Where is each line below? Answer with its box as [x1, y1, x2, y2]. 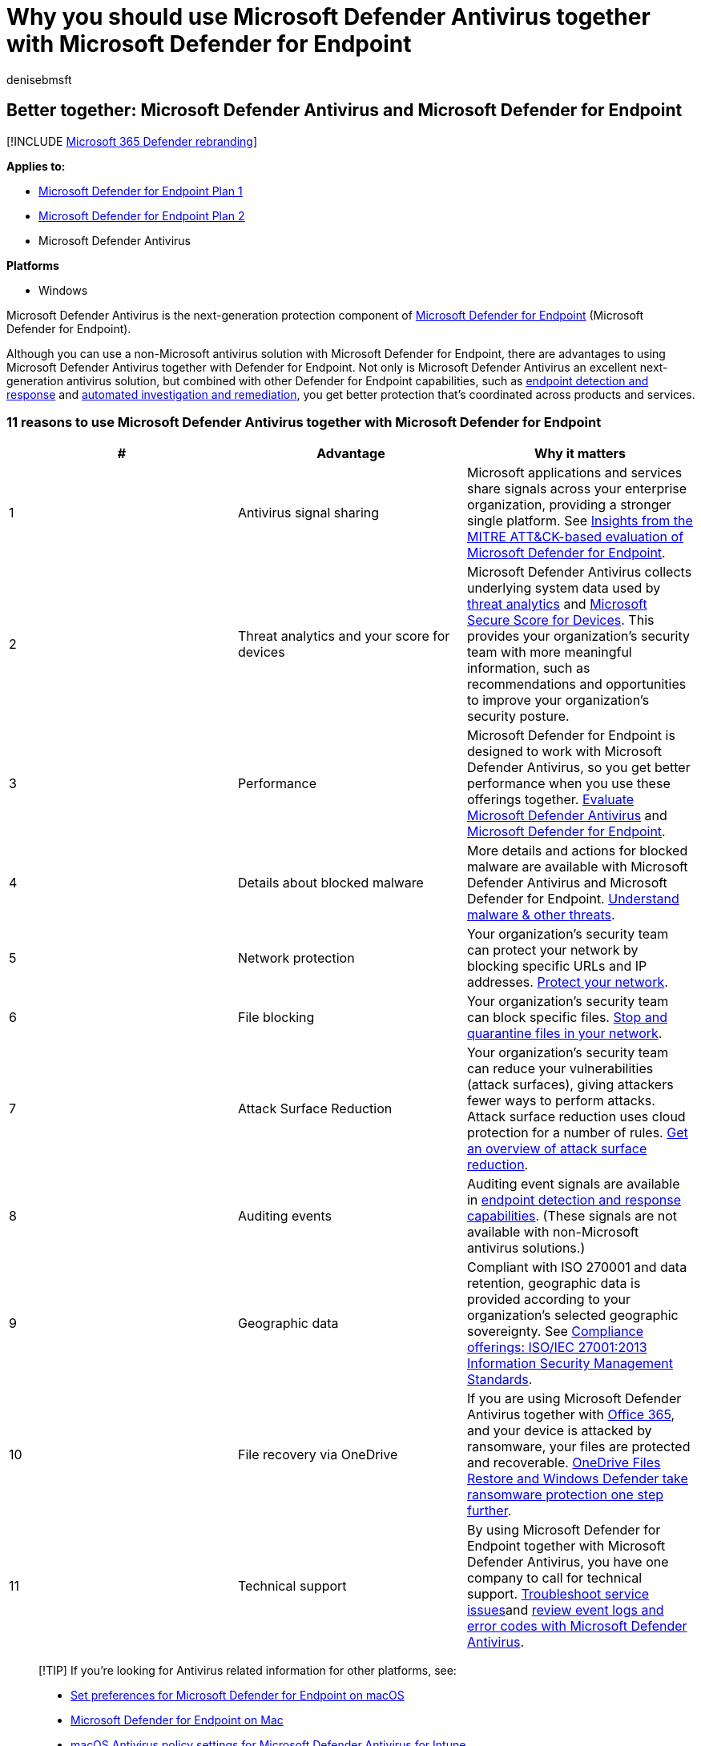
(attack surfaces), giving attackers [466, 1076, 674, 1093]
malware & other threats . [466, 907, 615, 923]
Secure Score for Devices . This [466, 612, 655, 629]
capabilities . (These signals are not [466, 1208, 678, 1225]
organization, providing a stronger [466, 497, 671, 513]
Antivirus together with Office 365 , [466, 1406, 675, 1423]
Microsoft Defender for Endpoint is [466, 727, 675, 744]
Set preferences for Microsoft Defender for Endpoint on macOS [71, 1688, 405, 1703]
